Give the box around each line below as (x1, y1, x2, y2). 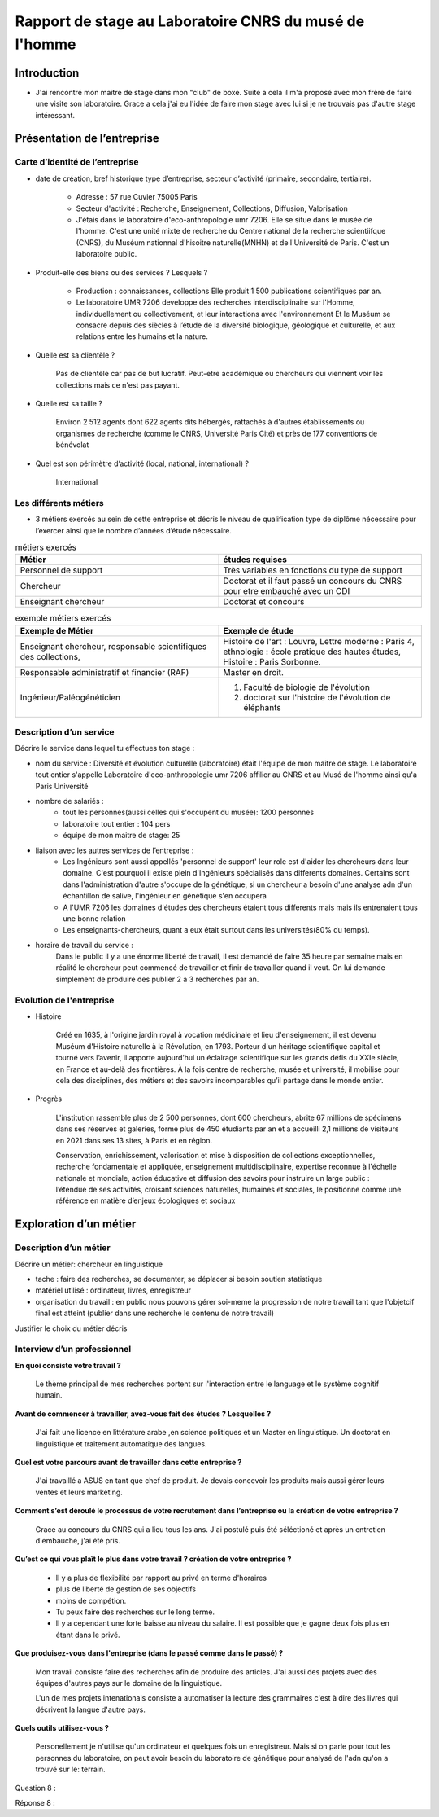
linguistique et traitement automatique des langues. (35, 1438, 207, 1449)
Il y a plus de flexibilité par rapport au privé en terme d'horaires (55, 1573, 267, 1582)
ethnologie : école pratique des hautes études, (223, 646, 402, 657)
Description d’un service (15, 726, 115, 738)
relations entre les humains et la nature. (76, 331, 209, 341)
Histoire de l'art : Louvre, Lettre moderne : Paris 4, (223, 635, 415, 647)
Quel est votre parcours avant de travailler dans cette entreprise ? (15, 1458, 242, 1468)
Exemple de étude (223, 625, 294, 636)
